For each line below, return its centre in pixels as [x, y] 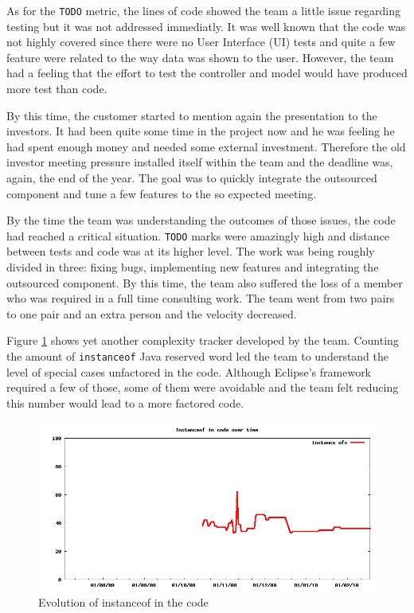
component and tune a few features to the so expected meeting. [162, 193]
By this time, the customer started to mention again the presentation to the [192, 115]
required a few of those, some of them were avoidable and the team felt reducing [203, 387]
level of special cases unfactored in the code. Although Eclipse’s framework [189, 371]
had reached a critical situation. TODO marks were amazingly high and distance [198, 235]
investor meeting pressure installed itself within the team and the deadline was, [200, 162]
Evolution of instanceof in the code [123, 602]
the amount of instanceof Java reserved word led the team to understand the [198, 356]
